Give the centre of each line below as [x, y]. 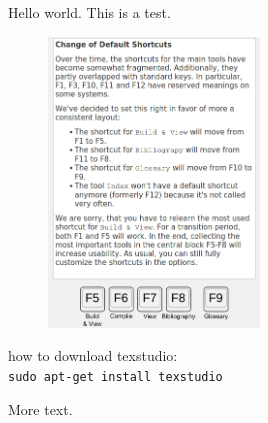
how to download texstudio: [93, 355]
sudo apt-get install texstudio [115, 376]
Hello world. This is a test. [89, 12]
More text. [40, 408]
